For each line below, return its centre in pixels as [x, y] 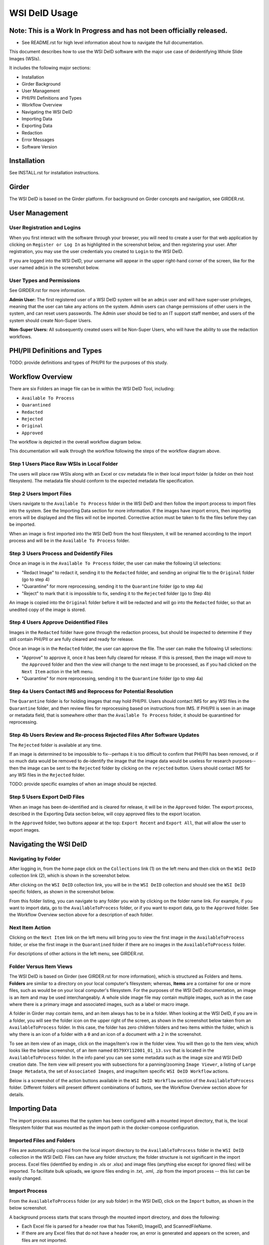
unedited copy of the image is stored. [48, 610]
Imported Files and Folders [42, 1140]
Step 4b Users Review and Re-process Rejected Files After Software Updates [104, 735]
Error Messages [38, 140]
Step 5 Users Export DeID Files [47, 797]
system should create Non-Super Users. [51, 320]
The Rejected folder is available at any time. [56, 745]
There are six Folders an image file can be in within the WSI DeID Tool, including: [92, 389]
